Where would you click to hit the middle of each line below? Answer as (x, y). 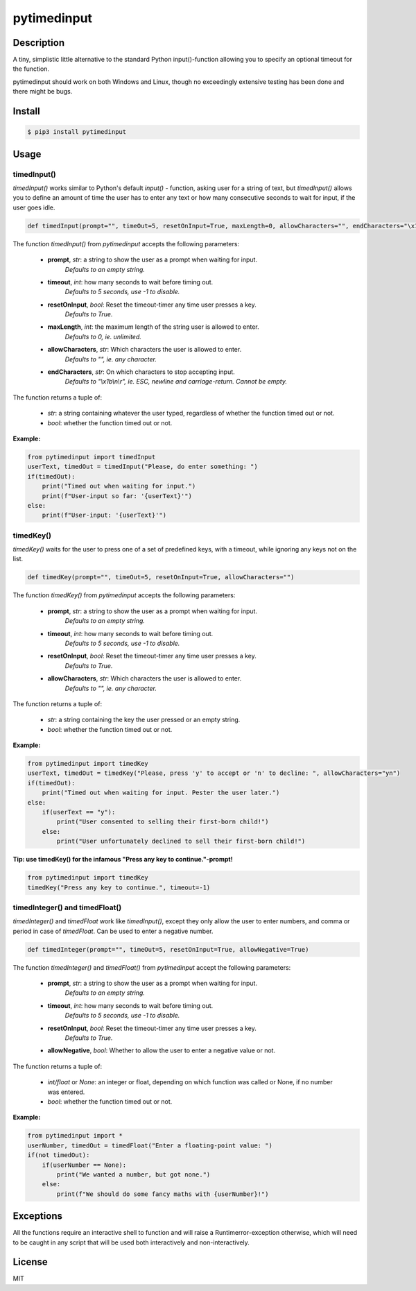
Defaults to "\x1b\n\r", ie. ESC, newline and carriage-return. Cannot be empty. (176, 382)
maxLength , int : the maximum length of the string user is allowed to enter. (153, 327)
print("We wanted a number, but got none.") (133, 1174)
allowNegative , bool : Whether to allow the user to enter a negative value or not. (162, 1050)
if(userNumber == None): (84, 1165)
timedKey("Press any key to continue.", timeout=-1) (119, 887)
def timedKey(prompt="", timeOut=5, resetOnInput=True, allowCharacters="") (161, 577)
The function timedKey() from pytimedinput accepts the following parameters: (124, 595)
